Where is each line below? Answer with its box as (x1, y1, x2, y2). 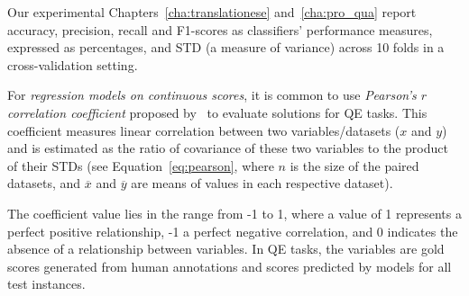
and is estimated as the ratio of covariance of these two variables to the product (7, 139, 448, 157)
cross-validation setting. (7, 55, 138, 74)
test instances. (7, 274, 86, 293)
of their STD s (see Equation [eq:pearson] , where (7, 156, 274, 175)
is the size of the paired (290, 156, 419, 175)
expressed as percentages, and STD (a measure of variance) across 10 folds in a (7, 38, 445, 57)
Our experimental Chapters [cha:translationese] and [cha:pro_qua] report (7, 3, 417, 21)
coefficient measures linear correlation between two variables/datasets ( (7, 121, 400, 139)
